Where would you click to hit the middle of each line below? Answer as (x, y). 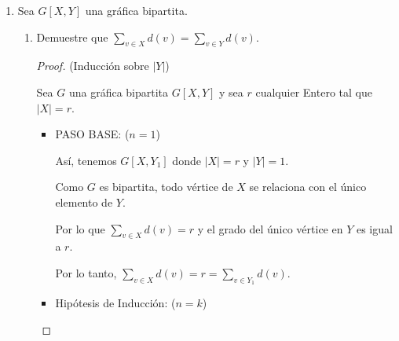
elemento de (84, 202)
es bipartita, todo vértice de (166, 187)
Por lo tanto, (86, 272)
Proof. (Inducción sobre (93, 66)
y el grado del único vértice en (270, 228)
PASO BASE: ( (92, 134)
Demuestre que (72, 37)
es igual (374, 228)
